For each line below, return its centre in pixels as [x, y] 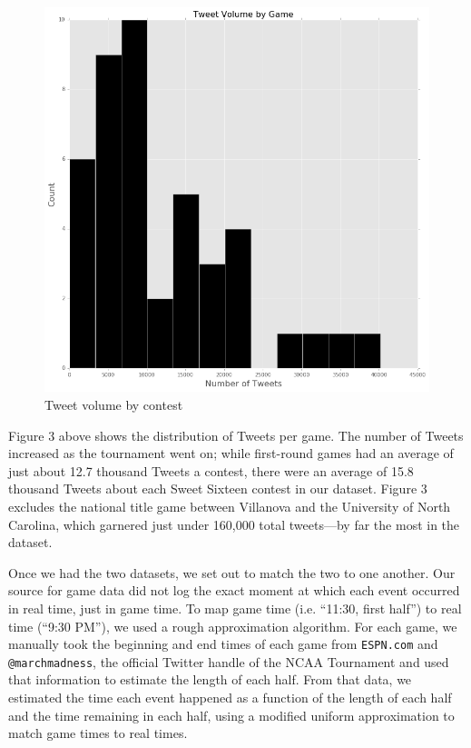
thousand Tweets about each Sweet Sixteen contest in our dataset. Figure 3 [218, 489]
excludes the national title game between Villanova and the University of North [230, 506]
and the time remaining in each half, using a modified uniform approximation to [231, 715]
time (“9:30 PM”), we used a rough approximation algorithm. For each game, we [233, 626]
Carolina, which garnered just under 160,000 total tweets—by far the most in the [234, 524]
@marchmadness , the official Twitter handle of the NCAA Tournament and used [229, 661]
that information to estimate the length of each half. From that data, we [210, 679]
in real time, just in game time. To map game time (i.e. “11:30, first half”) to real [235, 608]
